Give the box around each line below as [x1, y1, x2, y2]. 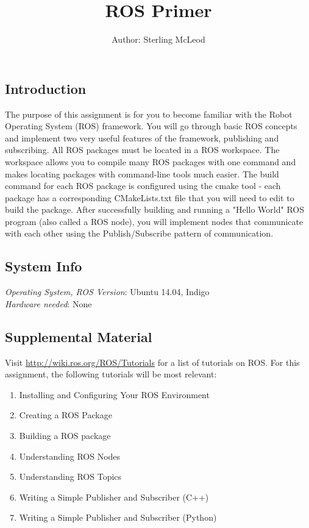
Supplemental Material [5, 327, 152, 346]
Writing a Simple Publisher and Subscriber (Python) [19, 511, 217, 524]
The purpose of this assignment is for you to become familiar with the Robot [5, 107, 293, 120]
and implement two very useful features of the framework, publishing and [5, 131, 279, 144]
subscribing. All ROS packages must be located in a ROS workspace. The [5, 143, 280, 156]
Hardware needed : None [5, 297, 92, 310]
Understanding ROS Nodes [19, 449, 121, 462]
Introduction [5, 79, 87, 98]
